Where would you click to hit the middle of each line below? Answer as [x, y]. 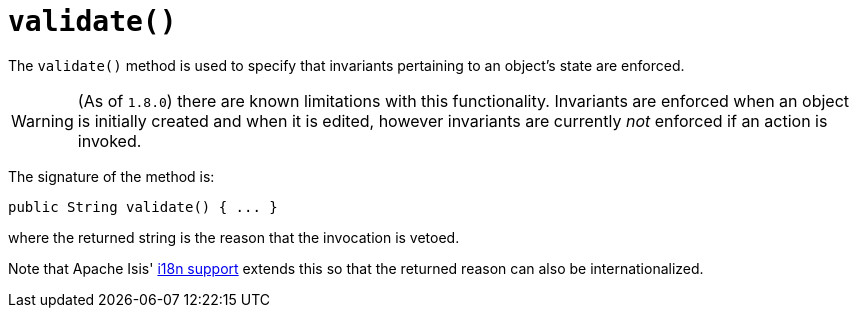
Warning [42, 120]
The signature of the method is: [111, 176]
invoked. [109, 140]
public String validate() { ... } [143, 206]
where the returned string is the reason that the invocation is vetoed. [234, 237]
